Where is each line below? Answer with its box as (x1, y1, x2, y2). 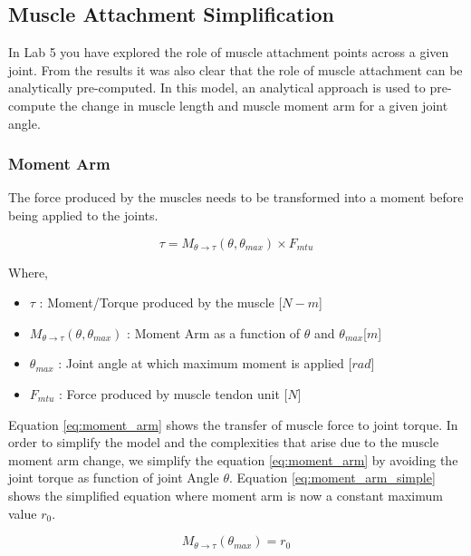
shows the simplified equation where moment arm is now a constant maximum (8, 485, 443, 504)
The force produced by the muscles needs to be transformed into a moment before (8, 188, 464, 207)
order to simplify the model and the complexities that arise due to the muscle (8, 433, 439, 452)
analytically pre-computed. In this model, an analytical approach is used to (8, 78, 426, 97)
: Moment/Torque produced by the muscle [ (39, 293, 283, 312)
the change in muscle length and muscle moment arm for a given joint (59, 95, 448, 114)
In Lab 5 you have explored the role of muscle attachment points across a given (8, 43, 449, 62)
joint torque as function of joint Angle (8, 468, 219, 487)
